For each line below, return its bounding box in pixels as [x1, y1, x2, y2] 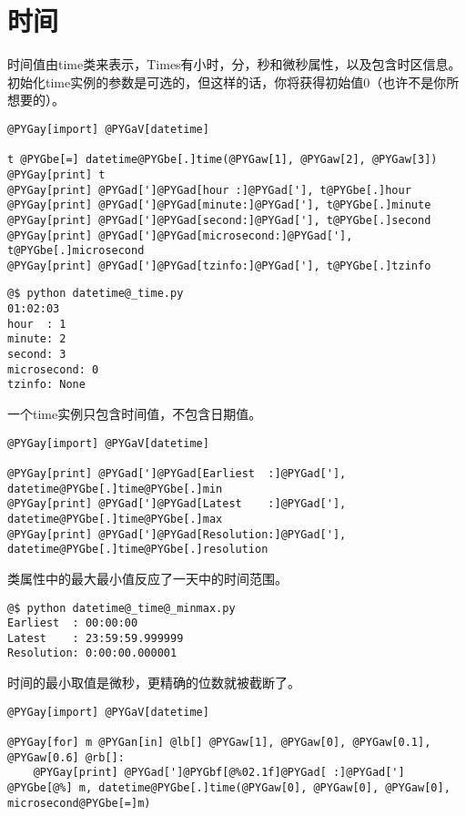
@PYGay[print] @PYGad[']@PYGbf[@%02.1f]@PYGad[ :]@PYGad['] [33, 766, 405, 780]
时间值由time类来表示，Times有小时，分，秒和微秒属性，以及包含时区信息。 [7, 55, 461, 74]
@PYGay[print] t [7, 168, 106, 181]
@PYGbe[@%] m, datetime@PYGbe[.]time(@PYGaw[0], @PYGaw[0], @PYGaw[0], [7, 781, 451, 794]
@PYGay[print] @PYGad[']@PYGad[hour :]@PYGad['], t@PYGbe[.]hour [7, 183, 411, 197]
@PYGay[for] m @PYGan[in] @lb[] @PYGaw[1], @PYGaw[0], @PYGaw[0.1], [7, 736, 431, 750]
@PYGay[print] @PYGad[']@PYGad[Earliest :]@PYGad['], [7, 466, 347, 480]
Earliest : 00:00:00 [7, 617, 138, 630]
